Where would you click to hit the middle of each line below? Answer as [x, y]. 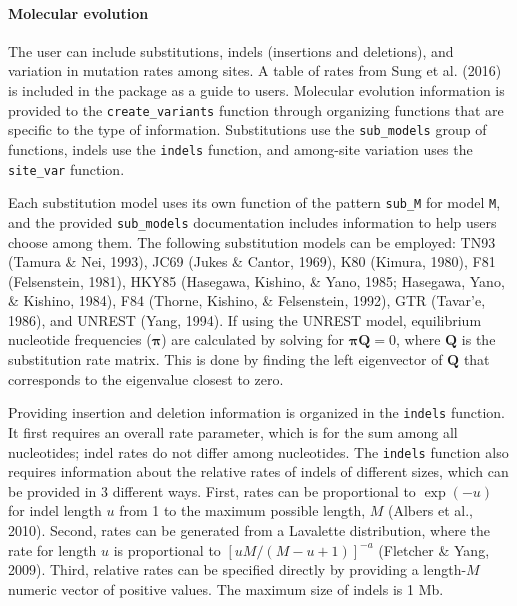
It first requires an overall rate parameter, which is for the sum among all [233, 431]
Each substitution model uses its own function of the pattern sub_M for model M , [254, 202]
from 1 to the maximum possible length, [242, 510]
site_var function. [66, 168]
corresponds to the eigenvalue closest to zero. [146, 378]
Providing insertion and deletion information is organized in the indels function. [256, 412]
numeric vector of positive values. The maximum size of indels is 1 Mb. [226, 588]
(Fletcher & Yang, [434, 549]
